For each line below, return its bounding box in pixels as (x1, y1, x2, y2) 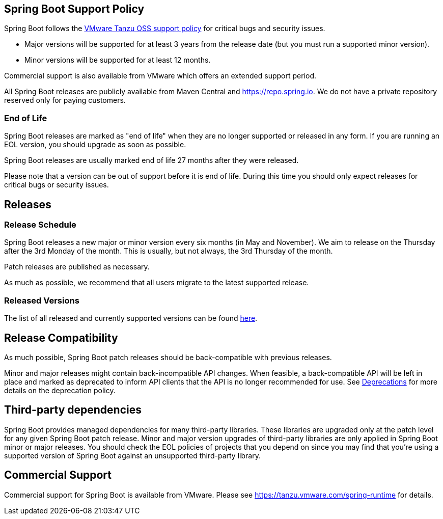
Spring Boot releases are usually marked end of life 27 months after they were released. (4, 156, 299, 165)
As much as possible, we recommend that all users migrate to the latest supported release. (4, 278, 309, 287)
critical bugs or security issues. (4, 180, 109, 189)
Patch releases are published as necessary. (4, 262, 150, 271)
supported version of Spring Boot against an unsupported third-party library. (4, 451, 261, 460)
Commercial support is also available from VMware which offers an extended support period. (4, 71, 317, 80)
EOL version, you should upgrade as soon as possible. (4, 140, 186, 149)
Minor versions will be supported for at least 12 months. (24, 56, 211, 65)
